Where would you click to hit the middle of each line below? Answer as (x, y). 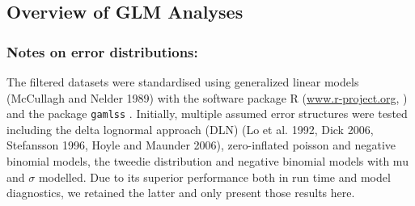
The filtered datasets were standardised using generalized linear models (183, 82)
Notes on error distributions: (102, 51)
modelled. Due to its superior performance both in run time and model (214, 177)
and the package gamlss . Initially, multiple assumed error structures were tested (207, 114)
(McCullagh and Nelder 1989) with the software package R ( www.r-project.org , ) (207, 97)
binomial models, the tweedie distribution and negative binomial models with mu (207, 161)
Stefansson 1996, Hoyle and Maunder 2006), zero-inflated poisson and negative (201, 145)
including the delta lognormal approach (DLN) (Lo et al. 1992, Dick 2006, (190, 129)
